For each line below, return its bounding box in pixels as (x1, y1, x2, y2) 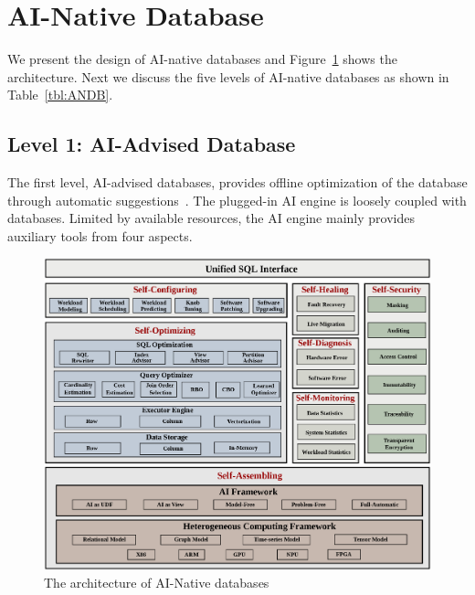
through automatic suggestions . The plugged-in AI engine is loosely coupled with (7, 190, 467, 209)
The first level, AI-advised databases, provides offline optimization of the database (7, 173, 468, 192)
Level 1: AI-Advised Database (7, 130, 296, 158)
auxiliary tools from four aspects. (7, 226, 193, 245)
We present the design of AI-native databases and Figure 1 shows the (7, 49, 397, 69)
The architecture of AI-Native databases (44, 573, 269, 592)
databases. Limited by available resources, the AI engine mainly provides (7, 208, 415, 228)
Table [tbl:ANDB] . (7, 85, 113, 104)
